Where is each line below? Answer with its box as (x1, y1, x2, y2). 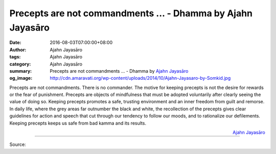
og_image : (9, 75, 33, 81)
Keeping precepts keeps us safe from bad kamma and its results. (9, 120, 147, 126)
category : (9, 61, 31, 67)
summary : (9, 68, 32, 74)
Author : (9, 46, 27, 53)
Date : (9, 40, 21, 46)
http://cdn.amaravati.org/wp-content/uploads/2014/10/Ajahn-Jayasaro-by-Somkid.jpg (50, 75, 231, 81)
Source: (9, 141, 26, 147)
